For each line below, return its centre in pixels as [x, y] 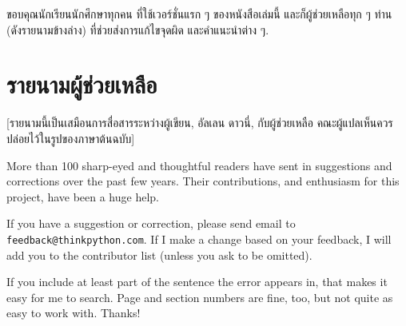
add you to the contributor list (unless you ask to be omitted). [159, 254]
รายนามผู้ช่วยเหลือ [82, 84]
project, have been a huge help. [83, 196]
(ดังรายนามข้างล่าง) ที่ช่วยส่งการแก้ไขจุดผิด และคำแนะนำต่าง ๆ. [138, 29]
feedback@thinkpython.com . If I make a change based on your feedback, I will [199, 239]
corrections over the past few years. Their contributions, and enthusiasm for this [203, 181]
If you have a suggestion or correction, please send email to [151, 223]
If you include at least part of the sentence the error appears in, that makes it [197, 282]
